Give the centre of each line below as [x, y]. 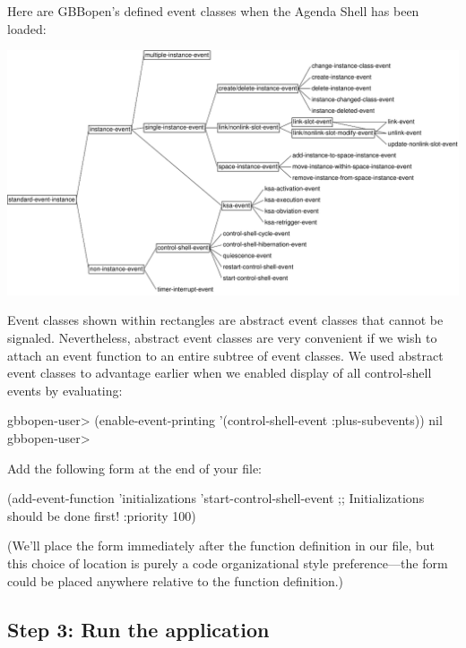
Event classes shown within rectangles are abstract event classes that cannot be [225, 320]
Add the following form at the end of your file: [134, 468]
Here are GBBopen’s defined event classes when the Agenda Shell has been [213, 11]
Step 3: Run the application [138, 629]
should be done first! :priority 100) [102, 515]
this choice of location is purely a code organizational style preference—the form [228, 563]
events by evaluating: [65, 390]
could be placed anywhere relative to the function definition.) [176, 580]
